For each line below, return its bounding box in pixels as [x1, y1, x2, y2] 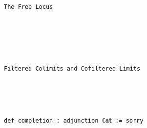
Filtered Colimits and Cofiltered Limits [4, 65, 141, 73]
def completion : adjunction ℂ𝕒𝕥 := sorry [4, 117, 144, 124]
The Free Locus [4, 3, 53, 11]
